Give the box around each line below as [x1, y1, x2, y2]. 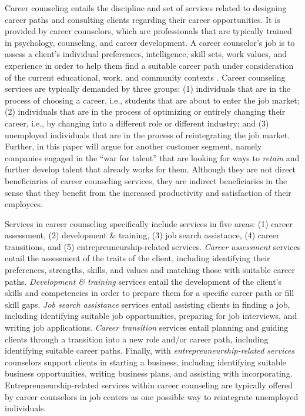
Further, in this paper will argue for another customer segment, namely [5, 140, 262, 152]
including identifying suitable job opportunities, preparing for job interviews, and [5, 309, 297, 322]
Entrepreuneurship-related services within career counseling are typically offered [5, 379, 293, 391]
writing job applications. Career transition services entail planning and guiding [5, 321, 289, 334]
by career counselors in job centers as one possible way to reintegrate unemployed [5, 390, 299, 402]
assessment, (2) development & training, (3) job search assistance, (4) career [5, 229, 280, 241]
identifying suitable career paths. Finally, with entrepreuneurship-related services [5, 344, 295, 357]
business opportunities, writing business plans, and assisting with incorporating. [5, 367, 293, 380]
